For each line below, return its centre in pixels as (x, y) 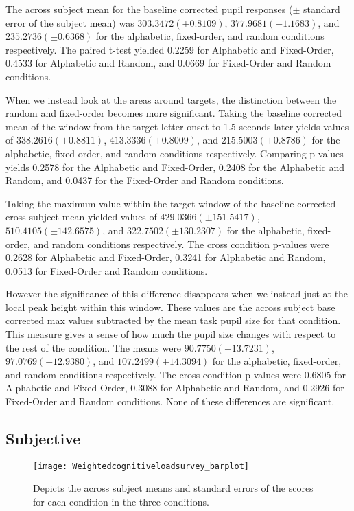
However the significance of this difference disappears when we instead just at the (177, 294)
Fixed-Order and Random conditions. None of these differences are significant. (170, 401)
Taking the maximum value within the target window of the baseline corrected (171, 203)
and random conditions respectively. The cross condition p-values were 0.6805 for (176, 374)
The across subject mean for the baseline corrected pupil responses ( (149, 9)
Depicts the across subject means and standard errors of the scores (173, 488)
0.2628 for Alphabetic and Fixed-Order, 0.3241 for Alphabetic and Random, (166, 257)
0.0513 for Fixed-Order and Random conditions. (107, 270)
